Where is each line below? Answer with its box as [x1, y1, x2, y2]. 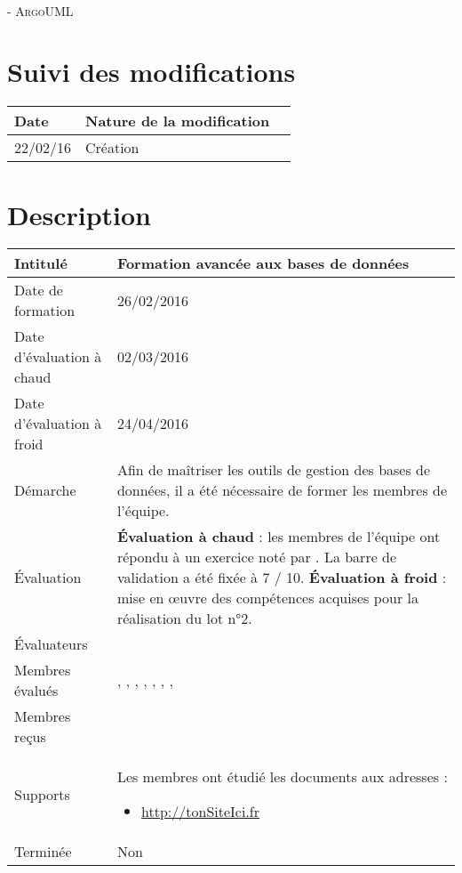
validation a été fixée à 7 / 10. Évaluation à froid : [116, 567, 447, 588]
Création [85, 137, 139, 158]
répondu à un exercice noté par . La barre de [116, 546, 397, 568]
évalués [14, 680, 59, 701]
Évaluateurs [14, 634, 88, 655]
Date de [14, 279, 63, 301]
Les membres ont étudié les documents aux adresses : [116, 766, 448, 788]
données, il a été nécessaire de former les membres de [116, 480, 448, 501]
